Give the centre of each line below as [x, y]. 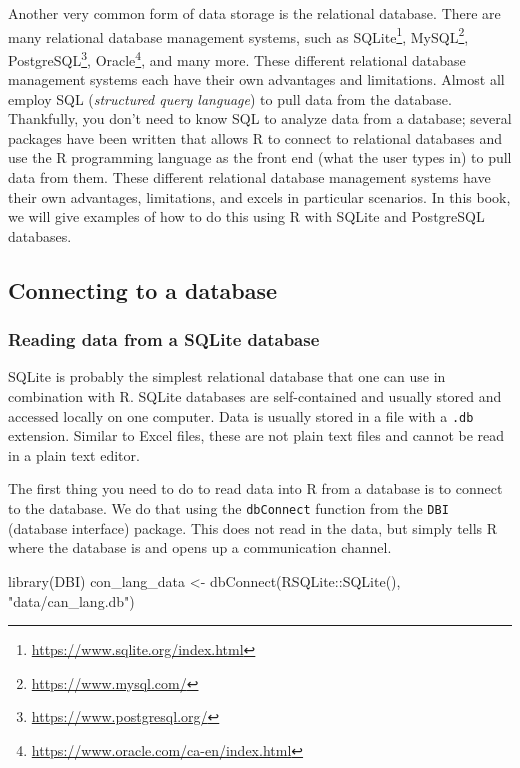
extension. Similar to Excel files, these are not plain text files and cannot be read [256, 435]
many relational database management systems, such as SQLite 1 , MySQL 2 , [238, 35]
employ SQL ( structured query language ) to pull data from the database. [230, 98]
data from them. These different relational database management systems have [249, 177]
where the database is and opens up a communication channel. [200, 547]
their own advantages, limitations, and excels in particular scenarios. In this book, [259, 196]
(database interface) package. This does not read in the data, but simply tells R [253, 527]
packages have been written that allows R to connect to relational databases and [255, 137]
